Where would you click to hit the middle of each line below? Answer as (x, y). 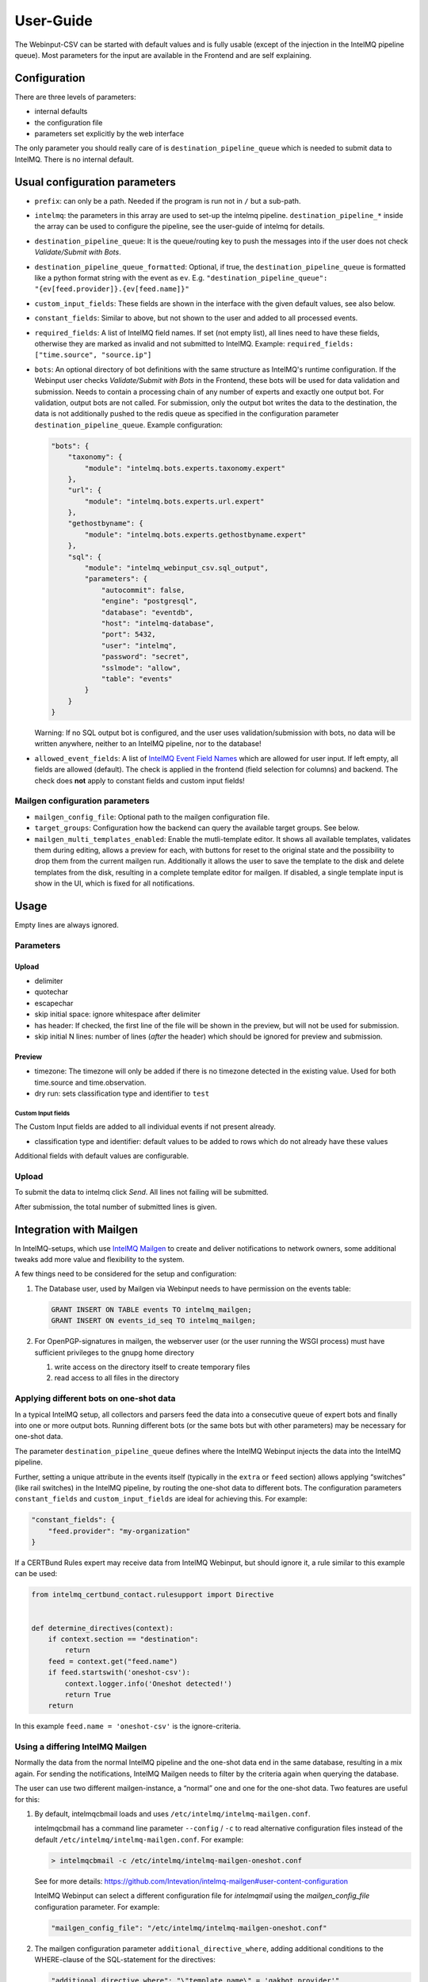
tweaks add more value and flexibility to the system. (100, 1260)
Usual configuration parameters (95, 182)
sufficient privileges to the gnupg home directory (114, 1353)
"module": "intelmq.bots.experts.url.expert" (174, 501)
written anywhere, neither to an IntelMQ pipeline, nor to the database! (148, 744)
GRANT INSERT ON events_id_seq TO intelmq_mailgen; (154, 1321)
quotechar (52, 992)
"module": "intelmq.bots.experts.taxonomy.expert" (185, 468)
